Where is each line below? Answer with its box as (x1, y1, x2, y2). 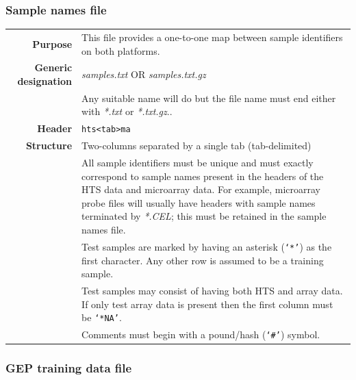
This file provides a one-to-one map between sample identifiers (81, 29, 343, 44)
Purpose (32, 36, 73, 51)
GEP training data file (5, 359, 132, 377)
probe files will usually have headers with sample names (81, 195, 316, 210)
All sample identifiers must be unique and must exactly (81, 155, 314, 170)
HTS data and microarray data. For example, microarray (81, 182, 321, 197)
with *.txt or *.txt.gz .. (81, 104, 173, 118)
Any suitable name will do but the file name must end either (81, 90, 336, 105)
